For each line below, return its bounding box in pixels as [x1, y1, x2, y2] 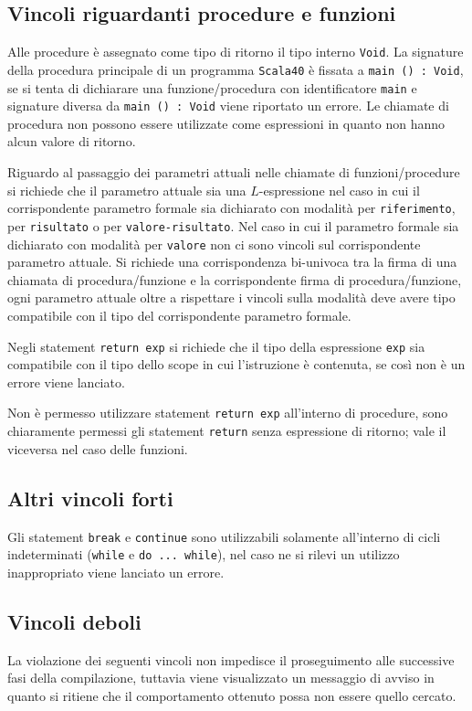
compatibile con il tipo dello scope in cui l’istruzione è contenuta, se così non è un [7, 355, 466, 374]
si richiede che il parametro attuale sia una [7, 180, 246, 199]
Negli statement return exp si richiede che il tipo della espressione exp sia [7, 336, 425, 355]
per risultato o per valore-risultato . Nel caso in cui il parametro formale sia [7, 216, 459, 235]
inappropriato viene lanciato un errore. [7, 562, 225, 581]
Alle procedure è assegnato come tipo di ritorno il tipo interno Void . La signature [7, 42, 464, 61]
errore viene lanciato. [7, 372, 125, 391]
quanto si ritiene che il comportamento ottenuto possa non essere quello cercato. [7, 685, 456, 705]
